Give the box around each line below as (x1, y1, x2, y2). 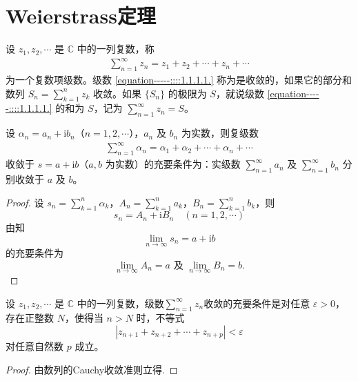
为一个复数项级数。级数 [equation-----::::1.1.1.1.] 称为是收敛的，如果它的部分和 (6, 72, 352, 87)
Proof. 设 (6, 195, 44, 209)
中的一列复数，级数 (77, 295, 164, 310)
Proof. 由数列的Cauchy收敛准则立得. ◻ (6, 362, 178, 376)
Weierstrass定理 (6, 1, 156, 30)
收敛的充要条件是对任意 (203, 295, 310, 310)
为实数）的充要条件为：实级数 (105, 157, 241, 171)
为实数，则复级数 (181, 126, 259, 140)
